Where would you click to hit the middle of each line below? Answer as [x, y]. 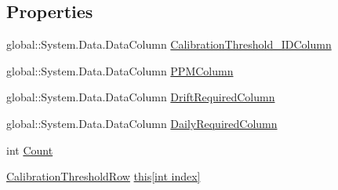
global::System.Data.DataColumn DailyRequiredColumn [142, 123]
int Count [30, 150]
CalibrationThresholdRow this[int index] [104, 176]
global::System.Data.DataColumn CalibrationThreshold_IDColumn [169, 44]
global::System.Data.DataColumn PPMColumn [120, 70]
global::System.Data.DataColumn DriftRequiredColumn [141, 97]
